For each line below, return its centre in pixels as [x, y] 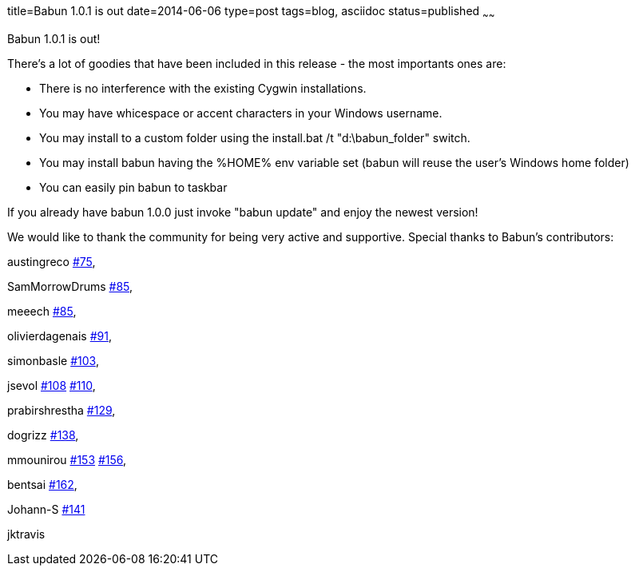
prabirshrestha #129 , [62, 410]
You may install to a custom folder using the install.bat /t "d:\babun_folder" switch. [255, 137]
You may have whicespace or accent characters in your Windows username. [241, 113]
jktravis [26, 534]
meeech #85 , [42, 311]
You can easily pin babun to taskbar [133, 187]
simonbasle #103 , [53, 360]
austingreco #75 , [52, 261]
